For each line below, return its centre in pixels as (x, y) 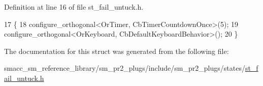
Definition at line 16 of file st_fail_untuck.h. (74, 7)
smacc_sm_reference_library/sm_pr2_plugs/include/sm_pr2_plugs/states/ (125, 68)
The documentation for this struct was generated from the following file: (117, 51)
